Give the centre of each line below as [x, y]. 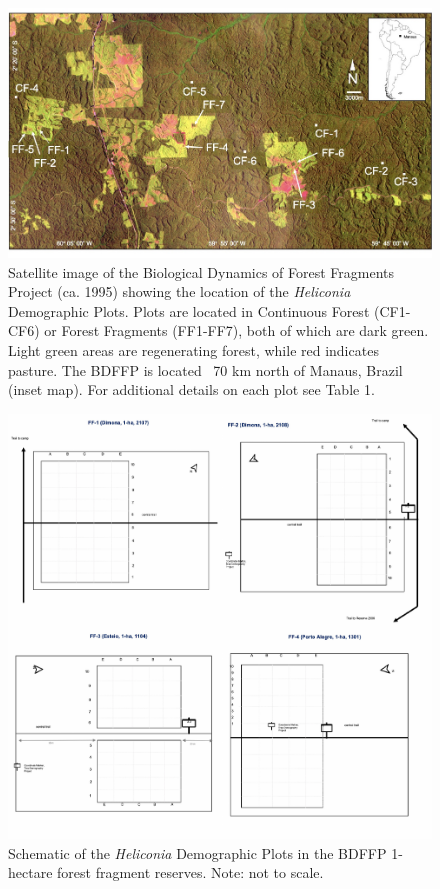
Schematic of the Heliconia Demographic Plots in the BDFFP [197, 852]
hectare [30, 872]
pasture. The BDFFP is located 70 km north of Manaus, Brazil [205, 369]
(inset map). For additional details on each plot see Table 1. [191, 389]
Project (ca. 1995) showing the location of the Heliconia [179, 291]
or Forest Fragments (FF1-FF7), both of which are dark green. [236, 330]
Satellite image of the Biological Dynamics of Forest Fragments [201, 271]
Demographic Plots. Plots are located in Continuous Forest [189, 310]
